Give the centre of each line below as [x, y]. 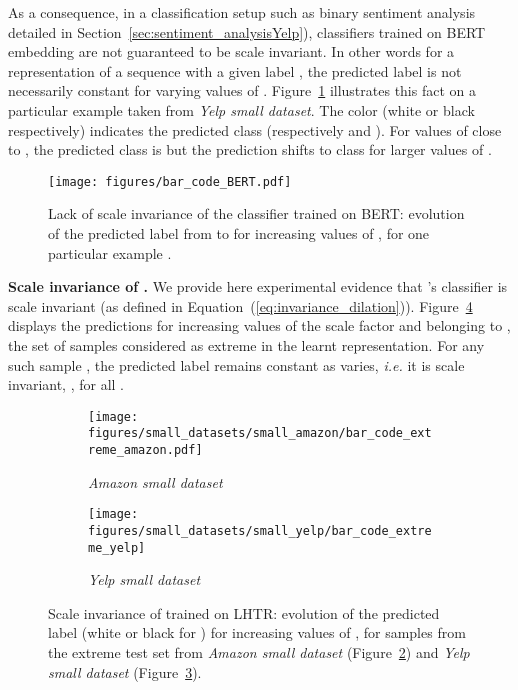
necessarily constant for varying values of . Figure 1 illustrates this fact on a [242, 90]
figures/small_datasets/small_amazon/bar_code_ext [260, 433]
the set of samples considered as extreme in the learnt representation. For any [246, 344]
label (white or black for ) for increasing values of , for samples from [257, 632]
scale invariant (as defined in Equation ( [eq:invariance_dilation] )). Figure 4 [240, 305]
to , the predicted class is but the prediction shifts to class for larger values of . [250, 149]
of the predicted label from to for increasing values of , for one [239, 233]
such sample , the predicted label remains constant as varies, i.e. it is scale [236, 364]
